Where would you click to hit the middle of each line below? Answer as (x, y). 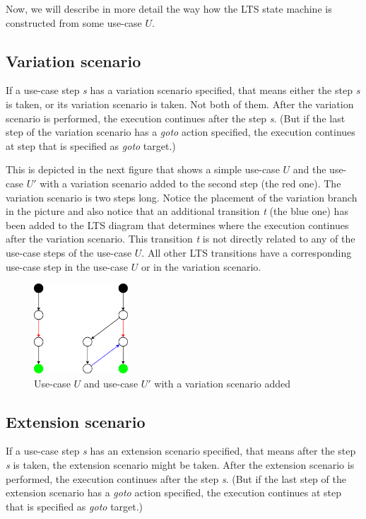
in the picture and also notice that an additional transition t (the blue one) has (177, 211)
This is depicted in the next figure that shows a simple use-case (143, 169)
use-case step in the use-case (67, 266)
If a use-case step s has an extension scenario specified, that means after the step (181, 451)
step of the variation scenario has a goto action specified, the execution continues (181, 132)
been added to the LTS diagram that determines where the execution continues (177, 224)
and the (309, 169)
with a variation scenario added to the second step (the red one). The (190, 183)
